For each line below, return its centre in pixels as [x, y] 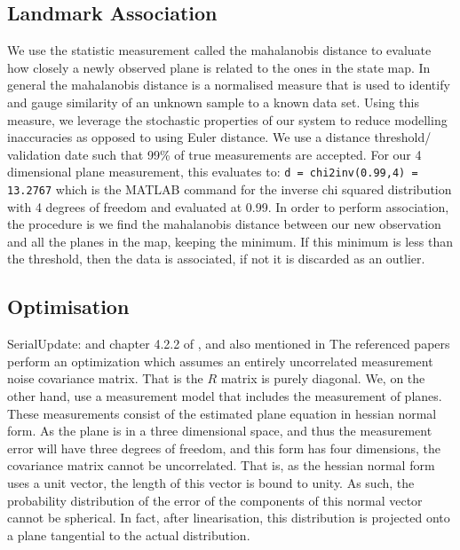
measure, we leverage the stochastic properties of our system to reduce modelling [227, 119]
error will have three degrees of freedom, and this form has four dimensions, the [224, 448]
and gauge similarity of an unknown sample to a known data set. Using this [213, 102]
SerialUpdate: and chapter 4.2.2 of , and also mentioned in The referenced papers [229, 344]
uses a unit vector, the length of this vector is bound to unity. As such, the [211, 483]
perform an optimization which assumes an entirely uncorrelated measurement [220, 361]
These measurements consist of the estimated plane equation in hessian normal [222, 413]
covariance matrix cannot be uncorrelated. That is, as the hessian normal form [221, 465]
